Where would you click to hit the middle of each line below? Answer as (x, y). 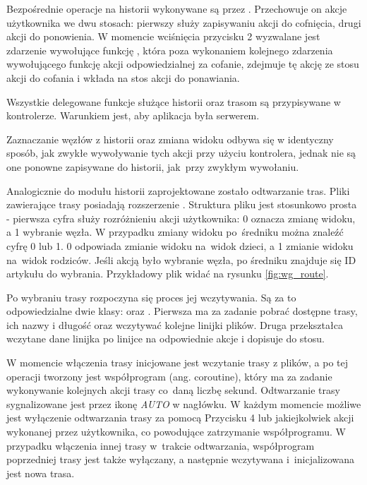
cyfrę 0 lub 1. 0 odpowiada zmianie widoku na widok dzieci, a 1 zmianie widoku (180, 245)
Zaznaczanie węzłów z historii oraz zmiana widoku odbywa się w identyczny (170, 139)
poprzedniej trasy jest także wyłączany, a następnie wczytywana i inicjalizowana (181, 459)
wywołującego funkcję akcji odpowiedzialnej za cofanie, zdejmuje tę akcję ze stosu (183, 64)
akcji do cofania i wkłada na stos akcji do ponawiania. (123, 77)
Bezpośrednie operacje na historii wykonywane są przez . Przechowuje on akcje (177, 8)
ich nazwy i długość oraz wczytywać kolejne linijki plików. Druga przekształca (175, 324)
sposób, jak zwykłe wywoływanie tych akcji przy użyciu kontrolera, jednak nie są (181, 153)
